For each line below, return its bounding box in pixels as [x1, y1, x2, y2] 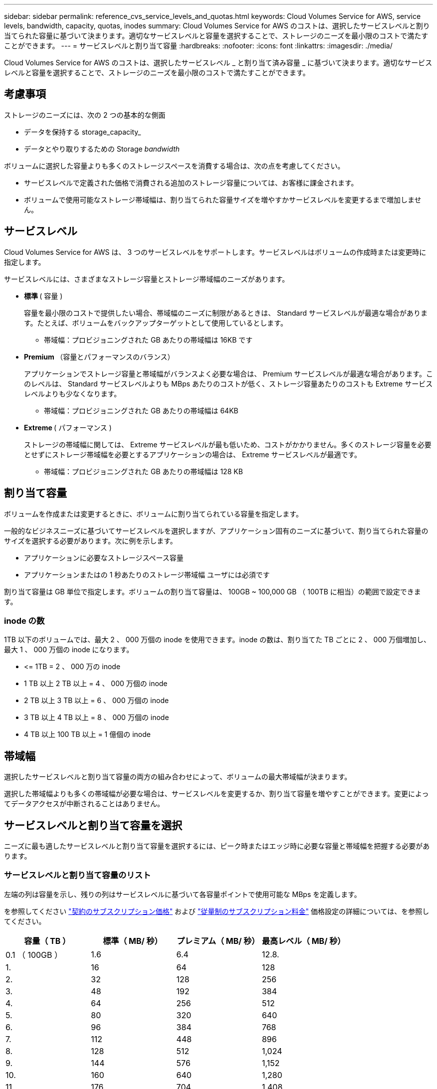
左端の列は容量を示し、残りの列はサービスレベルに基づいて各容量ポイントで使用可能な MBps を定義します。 [4, 890, 361, 899]
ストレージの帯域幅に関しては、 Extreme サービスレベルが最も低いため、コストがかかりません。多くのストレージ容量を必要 [24, 440, 432, 449]
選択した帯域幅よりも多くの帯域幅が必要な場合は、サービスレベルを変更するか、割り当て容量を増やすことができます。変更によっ [4, 789, 429, 798]
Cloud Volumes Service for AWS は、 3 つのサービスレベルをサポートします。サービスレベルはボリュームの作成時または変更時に [4, 247, 427, 256]
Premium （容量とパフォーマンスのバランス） [24, 352, 175, 361]
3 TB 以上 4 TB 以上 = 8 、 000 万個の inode [24, 713, 169, 722]
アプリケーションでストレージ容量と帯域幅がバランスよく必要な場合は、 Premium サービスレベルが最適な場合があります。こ [24, 369, 433, 378]
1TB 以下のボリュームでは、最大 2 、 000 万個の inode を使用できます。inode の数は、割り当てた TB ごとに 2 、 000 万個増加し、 [4, 635, 431, 644]
